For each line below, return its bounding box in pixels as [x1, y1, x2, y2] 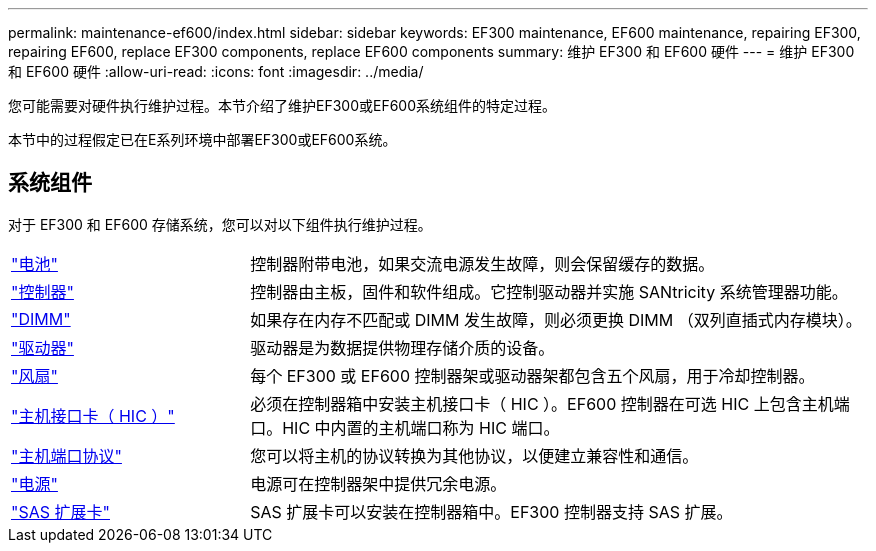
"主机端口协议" [11, 445, 122, 466]
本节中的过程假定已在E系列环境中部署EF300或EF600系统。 [8, 131, 397, 148]
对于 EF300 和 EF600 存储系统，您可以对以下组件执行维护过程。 [8, 215, 432, 233]
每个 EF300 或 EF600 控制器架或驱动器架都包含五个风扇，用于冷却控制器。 [250, 365, 815, 386]
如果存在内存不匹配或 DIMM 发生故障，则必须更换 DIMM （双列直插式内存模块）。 [250, 309, 862, 330]
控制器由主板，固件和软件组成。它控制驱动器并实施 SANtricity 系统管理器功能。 [250, 281, 848, 302]
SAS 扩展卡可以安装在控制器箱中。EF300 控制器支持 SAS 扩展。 [250, 501, 733, 522]
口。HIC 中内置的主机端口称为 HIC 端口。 [250, 417, 560, 438]
